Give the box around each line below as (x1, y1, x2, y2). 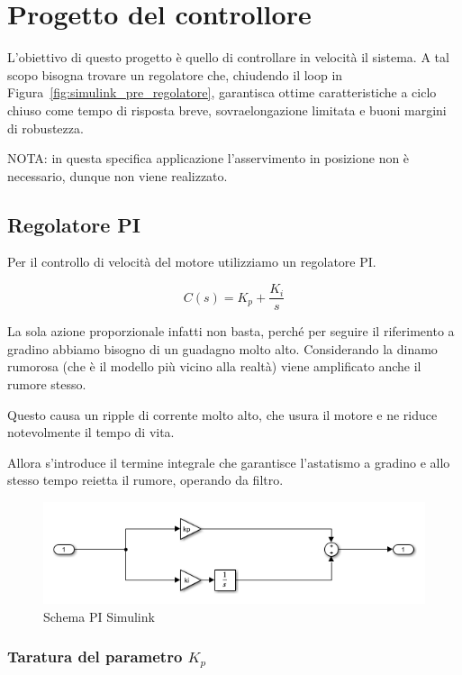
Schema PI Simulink (43, 607, 155, 625)
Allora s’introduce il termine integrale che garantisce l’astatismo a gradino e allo (7, 452, 450, 471)
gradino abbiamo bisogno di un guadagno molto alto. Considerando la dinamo (7, 339, 438, 358)
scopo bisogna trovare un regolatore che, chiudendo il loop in (7, 65, 343, 84)
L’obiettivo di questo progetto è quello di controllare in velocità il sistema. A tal (7, 48, 449, 67)
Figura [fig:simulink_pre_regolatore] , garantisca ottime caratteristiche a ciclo (7, 83, 437, 102)
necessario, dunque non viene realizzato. (7, 166, 228, 185)
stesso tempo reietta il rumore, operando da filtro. (7, 470, 284, 489)
